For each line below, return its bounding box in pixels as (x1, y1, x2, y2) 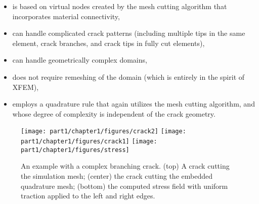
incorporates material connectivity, (12, 11, 120, 21)
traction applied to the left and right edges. (21, 190, 155, 201)
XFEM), (12, 81, 39, 92)
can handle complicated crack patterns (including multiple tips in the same (12, 28, 245, 38)
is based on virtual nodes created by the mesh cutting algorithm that (12, 1, 227, 11)
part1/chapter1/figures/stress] (21, 146, 129, 154)
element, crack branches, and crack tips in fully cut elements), (12, 37, 205, 48)
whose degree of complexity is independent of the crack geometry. (12, 108, 215, 119)
